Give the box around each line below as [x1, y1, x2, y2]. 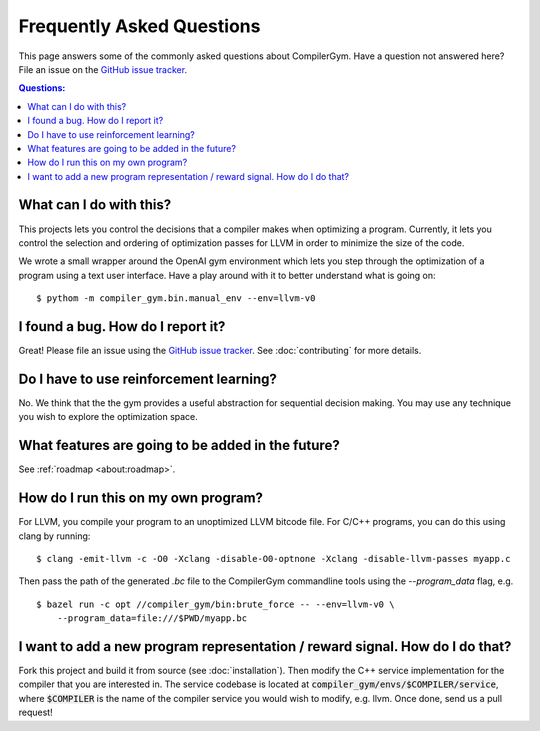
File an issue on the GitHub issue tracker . [18, 63, 188, 75]
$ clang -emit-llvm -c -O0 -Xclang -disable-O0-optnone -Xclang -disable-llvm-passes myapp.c [36, 553, 511, 564]
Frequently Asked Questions [18, 15, 261, 37]
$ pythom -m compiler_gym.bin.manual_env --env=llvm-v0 [36, 293, 316, 304]
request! [18, 706, 54, 719]
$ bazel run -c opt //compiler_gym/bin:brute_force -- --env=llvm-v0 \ [36, 598, 395, 610]
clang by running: [18, 530, 91, 542]
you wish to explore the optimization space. [18, 411, 199, 423]
